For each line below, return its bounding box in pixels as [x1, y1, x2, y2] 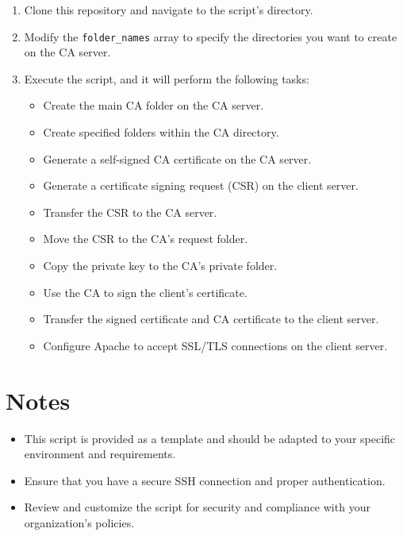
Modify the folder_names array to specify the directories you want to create [24, 28, 397, 44]
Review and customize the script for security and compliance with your [24, 499, 370, 515]
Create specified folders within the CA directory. [43, 124, 279, 141]
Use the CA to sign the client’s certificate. [43, 283, 248, 300]
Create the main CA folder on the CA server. [43, 97, 264, 114]
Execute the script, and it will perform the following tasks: [24, 70, 309, 87]
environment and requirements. [24, 445, 176, 462]
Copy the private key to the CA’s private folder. [43, 257, 278, 273]
